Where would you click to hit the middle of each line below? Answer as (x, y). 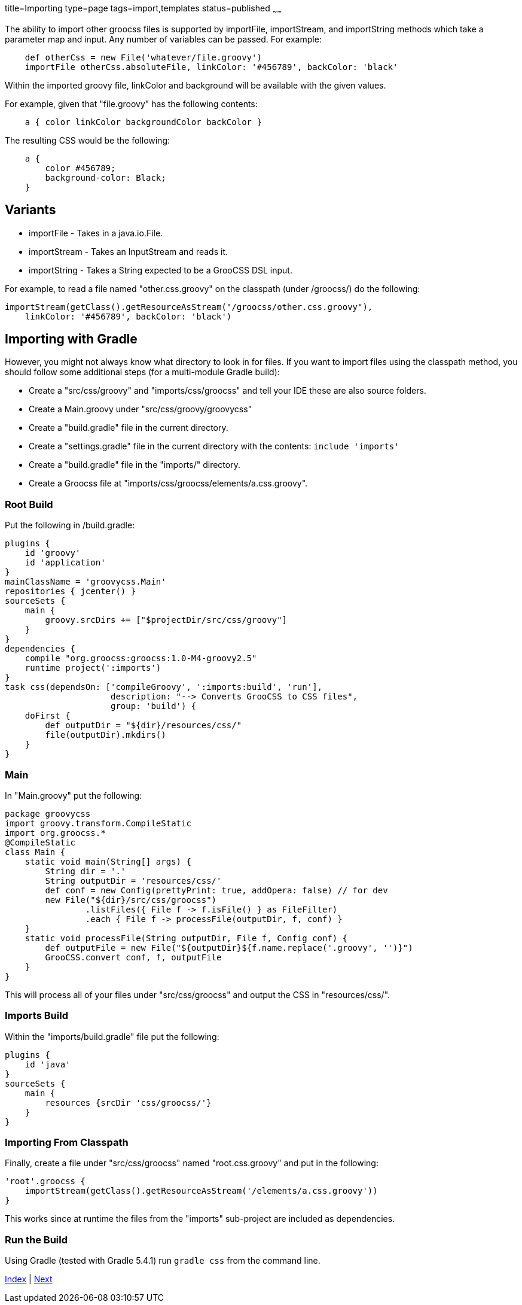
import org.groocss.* (55, 833)
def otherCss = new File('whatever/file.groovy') (143, 57)
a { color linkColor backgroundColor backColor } (143, 122)
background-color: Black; (106, 177)
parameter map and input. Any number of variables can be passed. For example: (163, 39)
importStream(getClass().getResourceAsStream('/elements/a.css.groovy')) (201, 1191)
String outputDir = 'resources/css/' (133, 880)
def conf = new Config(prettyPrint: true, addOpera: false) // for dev (216, 890)
